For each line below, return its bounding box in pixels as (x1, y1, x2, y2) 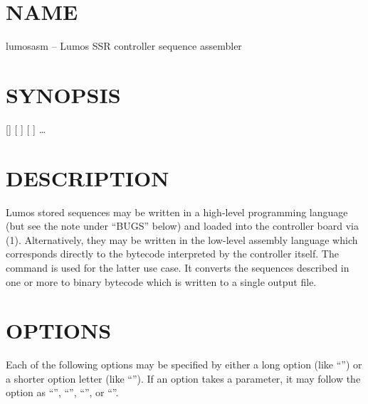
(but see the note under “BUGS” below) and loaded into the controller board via (6, 218, 359, 233)
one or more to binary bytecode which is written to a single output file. (6, 274, 317, 289)
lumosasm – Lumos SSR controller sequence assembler (6, 38, 242, 53)
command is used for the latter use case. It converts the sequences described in (6, 260, 349, 275)
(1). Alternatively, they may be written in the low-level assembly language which (6, 232, 358, 247)
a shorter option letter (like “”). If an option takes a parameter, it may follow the (6, 371, 361, 386)
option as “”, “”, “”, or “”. (6, 385, 119, 400)
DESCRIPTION (6, 163, 169, 192)
